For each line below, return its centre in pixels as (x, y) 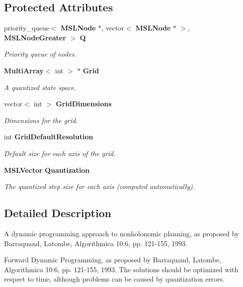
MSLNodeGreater (35, 37)
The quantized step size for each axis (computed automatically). (100, 186)
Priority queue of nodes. (40, 54)
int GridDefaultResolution (49, 137)
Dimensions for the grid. (41, 120)
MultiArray (24, 70)
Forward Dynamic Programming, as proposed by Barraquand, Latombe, (113, 260)
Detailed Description (58, 213)
